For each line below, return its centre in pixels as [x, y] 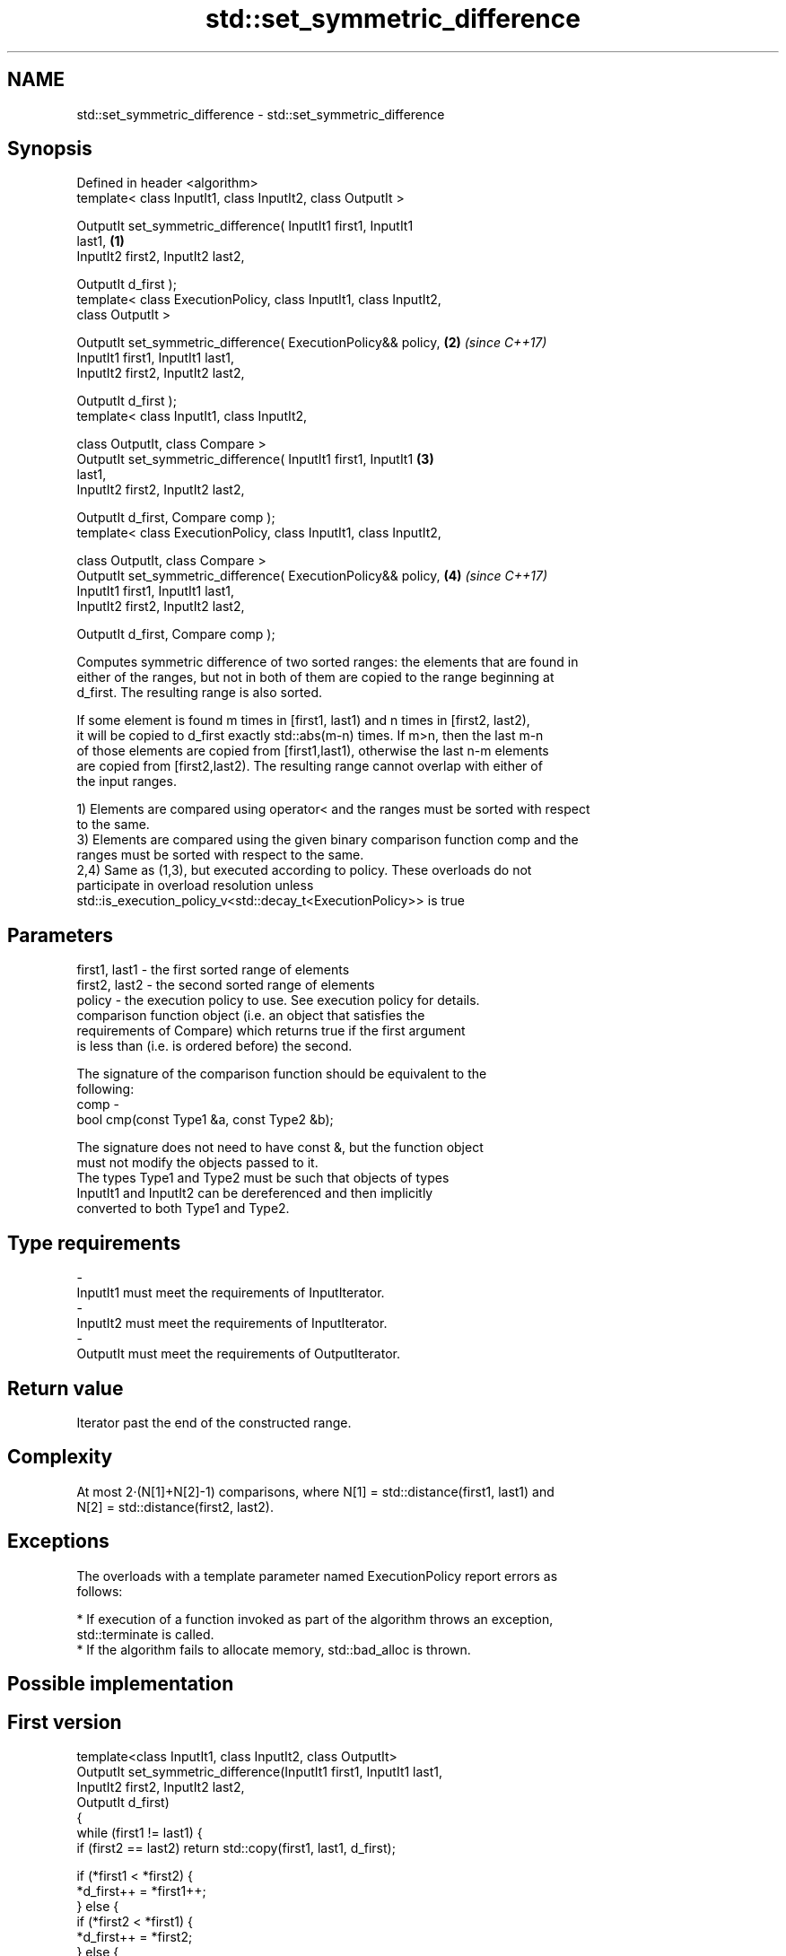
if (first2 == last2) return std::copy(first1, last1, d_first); [236, 1847]
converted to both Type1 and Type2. [183, 1209]
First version [65, 1722]
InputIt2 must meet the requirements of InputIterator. [232, 1323]
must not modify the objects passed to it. [197, 1163]
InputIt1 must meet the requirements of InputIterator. [231, 1293]
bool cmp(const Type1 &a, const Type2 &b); [205, 1120]
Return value [65, 1388]
